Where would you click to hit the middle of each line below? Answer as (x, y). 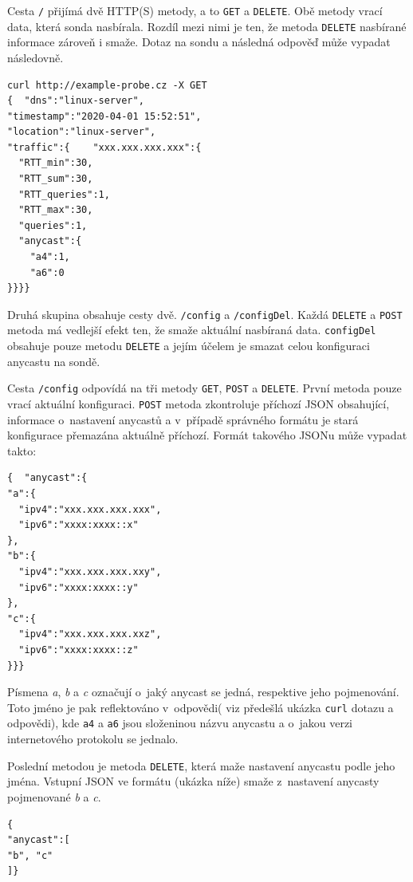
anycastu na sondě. (54, 361)
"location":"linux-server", (82, 132)
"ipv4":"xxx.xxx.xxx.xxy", (90, 572)
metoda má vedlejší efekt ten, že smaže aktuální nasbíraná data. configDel (192, 330)
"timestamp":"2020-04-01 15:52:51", (104, 116)
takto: (22, 450)
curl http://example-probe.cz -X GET (107, 85)
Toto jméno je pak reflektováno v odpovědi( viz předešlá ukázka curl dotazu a (201, 707)
